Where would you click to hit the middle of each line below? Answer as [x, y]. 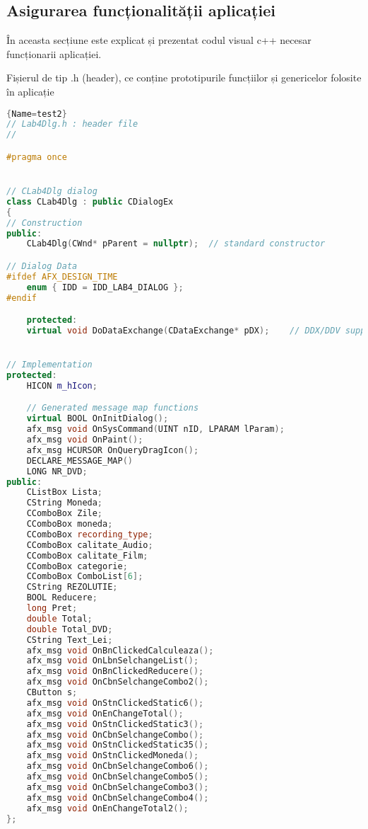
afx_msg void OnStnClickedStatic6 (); [115, 703]
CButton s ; [52, 693]
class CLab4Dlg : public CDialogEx [90, 201]
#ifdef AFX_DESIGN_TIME [62, 276]
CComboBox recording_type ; [90, 534]
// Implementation [49, 365]
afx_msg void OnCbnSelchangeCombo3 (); [118, 787]
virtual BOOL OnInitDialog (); [97, 419]
